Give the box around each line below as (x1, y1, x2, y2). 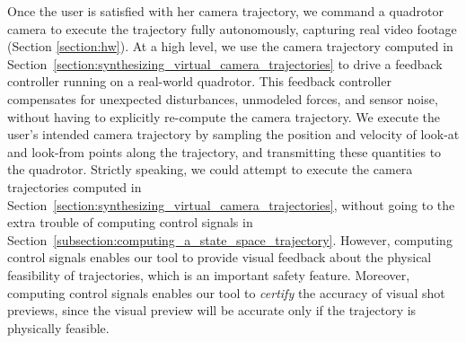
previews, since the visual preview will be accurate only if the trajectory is (7, 301, 417, 320)
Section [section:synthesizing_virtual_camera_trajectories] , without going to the (7, 195, 455, 214)
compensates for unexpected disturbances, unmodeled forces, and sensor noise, (7, 89, 438, 108)
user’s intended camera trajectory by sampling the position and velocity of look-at (7, 125, 460, 144)
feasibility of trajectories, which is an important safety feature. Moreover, (7, 265, 410, 284)
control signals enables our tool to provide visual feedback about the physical (7, 248, 432, 267)
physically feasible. (7, 318, 110, 337)
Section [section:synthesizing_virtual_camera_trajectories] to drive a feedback (7, 54, 443, 73)
